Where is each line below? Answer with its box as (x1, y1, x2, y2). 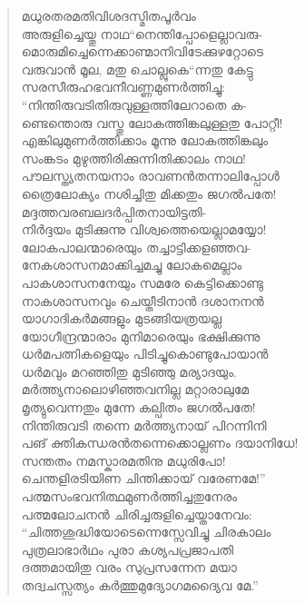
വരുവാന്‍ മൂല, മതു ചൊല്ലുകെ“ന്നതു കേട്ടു (21, 59, 253, 78)
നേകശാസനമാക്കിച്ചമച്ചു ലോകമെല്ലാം (21, 255, 242, 274)
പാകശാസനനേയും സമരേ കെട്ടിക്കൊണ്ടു (21, 272, 263, 292)
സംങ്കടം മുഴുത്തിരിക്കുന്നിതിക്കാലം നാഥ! (21, 148, 246, 167)
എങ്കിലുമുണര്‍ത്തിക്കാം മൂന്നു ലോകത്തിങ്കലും (21, 131, 269, 150)
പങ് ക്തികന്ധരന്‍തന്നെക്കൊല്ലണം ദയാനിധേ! (21, 433, 299, 452)
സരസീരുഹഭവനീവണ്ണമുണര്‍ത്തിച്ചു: (21, 77, 226, 96)
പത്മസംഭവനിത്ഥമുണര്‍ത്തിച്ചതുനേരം (21, 487, 238, 506)
